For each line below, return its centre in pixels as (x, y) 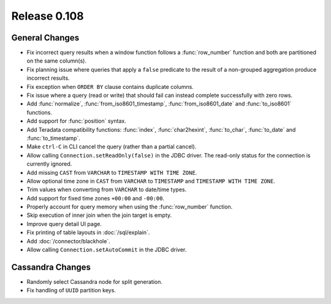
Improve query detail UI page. (64, 224)
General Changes (45, 38)
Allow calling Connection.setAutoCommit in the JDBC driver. (107, 250)
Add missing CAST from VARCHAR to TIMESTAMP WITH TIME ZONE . (112, 172)
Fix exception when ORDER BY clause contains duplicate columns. (110, 86)
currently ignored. (49, 164)
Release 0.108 (48, 16)
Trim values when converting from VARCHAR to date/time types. (107, 189)
